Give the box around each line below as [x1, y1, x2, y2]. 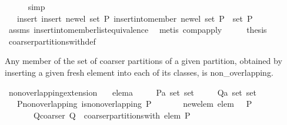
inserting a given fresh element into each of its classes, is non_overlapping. [5, 66, 273, 78]
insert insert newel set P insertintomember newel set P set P [16, 12, 253, 24]
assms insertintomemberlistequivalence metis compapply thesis [8, 23, 267, 36]
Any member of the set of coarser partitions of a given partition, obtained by [5, 55, 282, 67]
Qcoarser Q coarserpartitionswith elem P [33, 109, 191, 121]
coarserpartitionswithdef [8, 35, 96, 47]
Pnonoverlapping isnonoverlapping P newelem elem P [16, 97, 252, 110]
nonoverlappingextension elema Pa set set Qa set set [8, 86, 256, 98]
